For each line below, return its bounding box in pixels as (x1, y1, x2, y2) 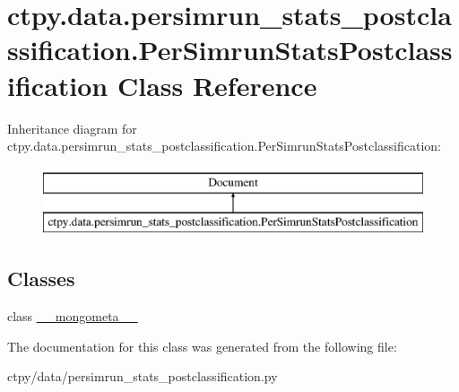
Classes (7, 265, 75, 292)
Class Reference (117, 66, 317, 103)
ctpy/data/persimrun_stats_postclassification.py (7, 367, 278, 386)
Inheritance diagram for (7, 118, 137, 137)
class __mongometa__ (7, 307, 138, 326)
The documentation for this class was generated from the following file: (7, 336, 397, 355)
